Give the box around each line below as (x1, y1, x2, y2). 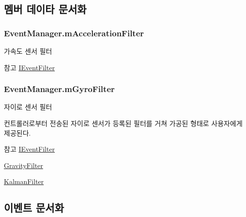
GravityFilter (4, 160, 43, 170)
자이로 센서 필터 (4, 102, 52, 112)
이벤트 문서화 (4, 200, 64, 215)
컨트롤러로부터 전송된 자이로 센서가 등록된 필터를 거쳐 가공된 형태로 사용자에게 (4, 118, 243, 128)
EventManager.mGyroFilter (4, 83, 115, 95)
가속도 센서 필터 (4, 46, 52, 56)
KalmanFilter (4, 176, 44, 186)
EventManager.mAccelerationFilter (4, 27, 144, 39)
